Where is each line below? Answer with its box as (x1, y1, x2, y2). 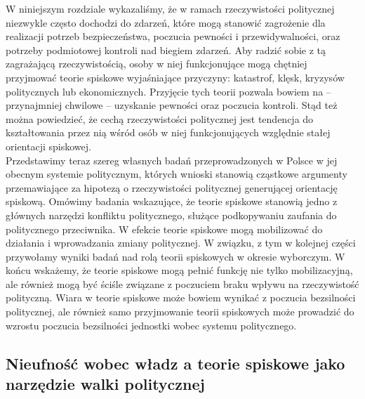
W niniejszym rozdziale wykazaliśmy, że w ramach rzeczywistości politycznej (6, 1, 335, 15)
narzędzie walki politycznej (6, 373, 205, 395)
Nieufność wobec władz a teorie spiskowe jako (6, 352, 345, 374)
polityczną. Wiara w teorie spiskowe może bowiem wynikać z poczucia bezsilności (6, 290, 356, 305)
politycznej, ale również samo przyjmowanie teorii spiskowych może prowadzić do (6, 304, 354, 319)
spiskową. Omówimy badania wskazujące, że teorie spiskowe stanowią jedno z (6, 194, 338, 209)
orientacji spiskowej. (6, 138, 91, 153)
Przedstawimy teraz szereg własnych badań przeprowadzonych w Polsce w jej (6, 152, 338, 167)
